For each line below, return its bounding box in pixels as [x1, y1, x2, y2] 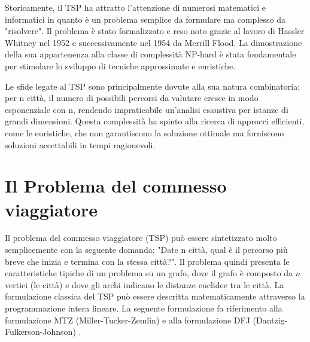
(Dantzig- [253, 313, 288, 326]
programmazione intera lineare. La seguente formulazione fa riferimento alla [5, 302, 282, 314]
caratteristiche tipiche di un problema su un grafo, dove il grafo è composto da [5, 267, 293, 279]
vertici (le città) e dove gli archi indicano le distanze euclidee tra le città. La [5, 278, 284, 291]
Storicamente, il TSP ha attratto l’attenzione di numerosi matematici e [5, 1, 266, 13]
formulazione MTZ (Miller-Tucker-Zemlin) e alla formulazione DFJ [5, 313, 250, 326]
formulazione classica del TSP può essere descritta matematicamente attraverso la [5, 290, 305, 303]
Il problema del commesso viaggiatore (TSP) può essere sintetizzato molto [5, 231, 277, 244]
